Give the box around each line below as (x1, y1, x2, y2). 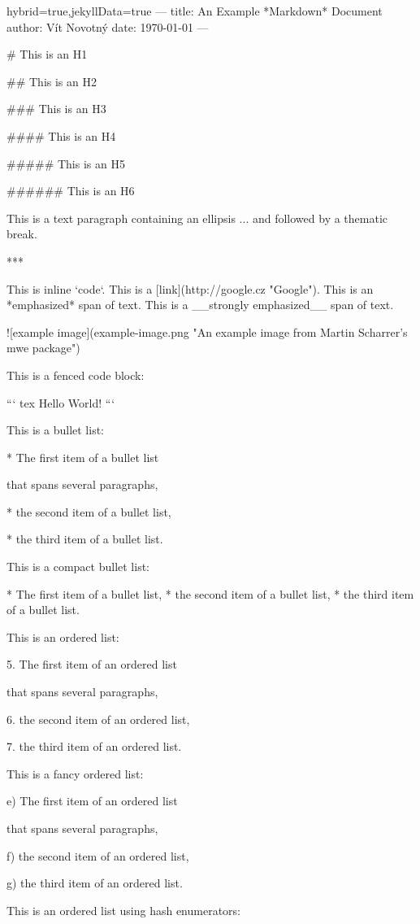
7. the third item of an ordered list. (6, 738, 182, 755)
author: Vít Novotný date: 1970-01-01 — (6, 18, 209, 35)
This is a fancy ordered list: (6, 765, 144, 782)
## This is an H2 (6, 72, 97, 89)
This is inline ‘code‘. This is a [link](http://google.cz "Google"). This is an (6, 280, 374, 297)
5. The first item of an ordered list (6, 656, 177, 673)
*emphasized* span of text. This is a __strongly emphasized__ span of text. (6, 296, 394, 313)
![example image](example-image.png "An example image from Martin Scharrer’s (6, 323, 408, 340)
